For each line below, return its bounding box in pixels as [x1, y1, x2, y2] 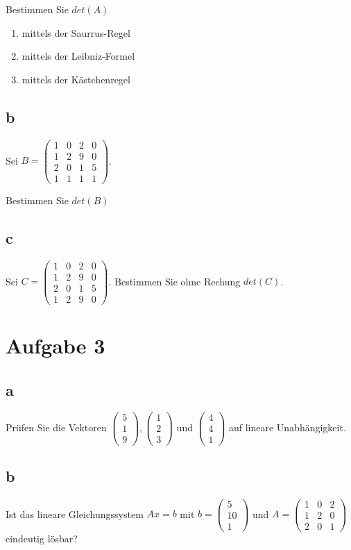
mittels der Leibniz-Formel [22, 49, 135, 63]
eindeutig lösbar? [6, 531, 78, 545]
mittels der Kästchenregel [22, 72, 130, 86]
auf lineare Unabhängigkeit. [228, 419, 346, 434]
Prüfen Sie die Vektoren [6, 419, 107, 434]
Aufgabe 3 [6, 331, 105, 359]
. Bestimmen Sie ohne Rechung [108, 274, 241, 288]
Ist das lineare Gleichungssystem [6, 506, 144, 521]
